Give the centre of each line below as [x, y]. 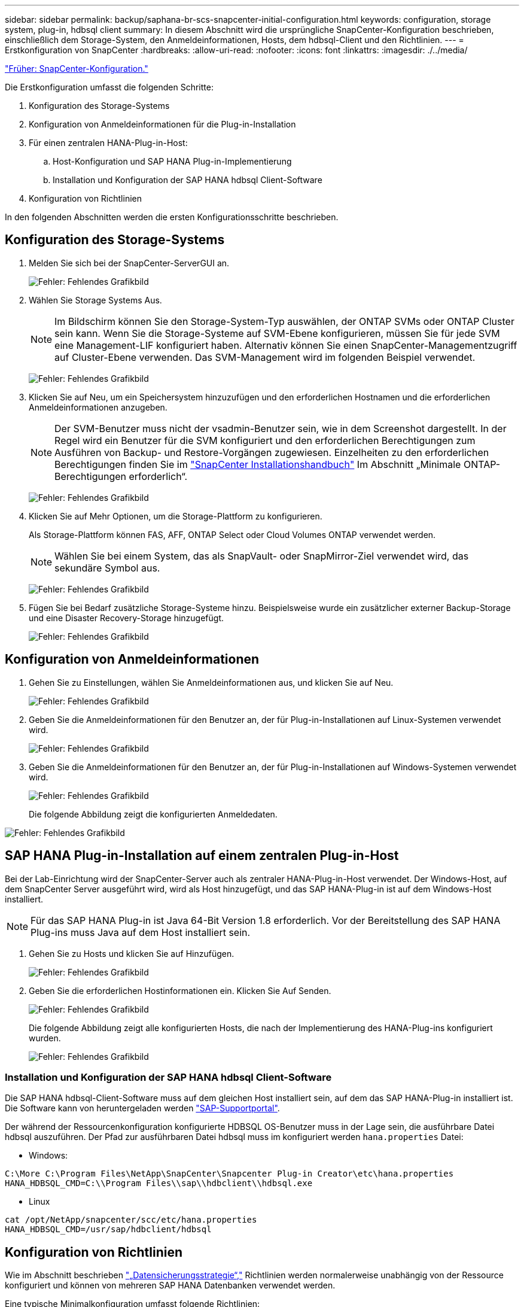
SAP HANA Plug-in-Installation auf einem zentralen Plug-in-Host [202, 856]
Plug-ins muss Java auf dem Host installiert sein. [141, 932]
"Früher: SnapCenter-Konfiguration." [77, 69]
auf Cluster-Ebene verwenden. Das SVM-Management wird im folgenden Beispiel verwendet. [265, 357]
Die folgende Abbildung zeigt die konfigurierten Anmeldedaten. [153, 814]
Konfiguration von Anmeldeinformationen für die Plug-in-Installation [162, 124]
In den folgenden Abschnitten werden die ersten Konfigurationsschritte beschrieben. [172, 217]
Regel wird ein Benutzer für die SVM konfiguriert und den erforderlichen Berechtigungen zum [265, 440]
